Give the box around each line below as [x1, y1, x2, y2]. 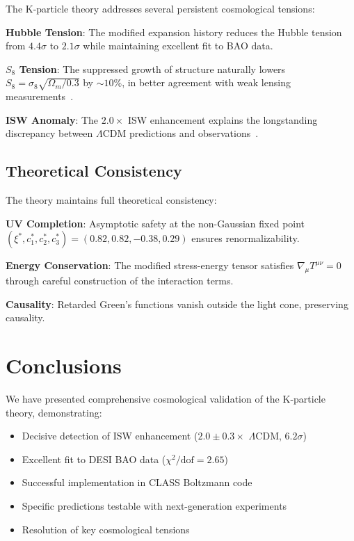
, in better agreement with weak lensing [122, 75, 291, 90]
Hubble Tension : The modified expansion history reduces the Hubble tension [6, 24, 342, 39]
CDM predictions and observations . [102, 126, 259, 140]
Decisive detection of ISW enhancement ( [22, 428, 198, 443]
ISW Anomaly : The [6, 112, 99, 127]
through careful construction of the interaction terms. [6, 273, 234, 288]
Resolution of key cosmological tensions [22, 522, 190, 536]
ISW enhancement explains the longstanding [127, 112, 318, 127]
